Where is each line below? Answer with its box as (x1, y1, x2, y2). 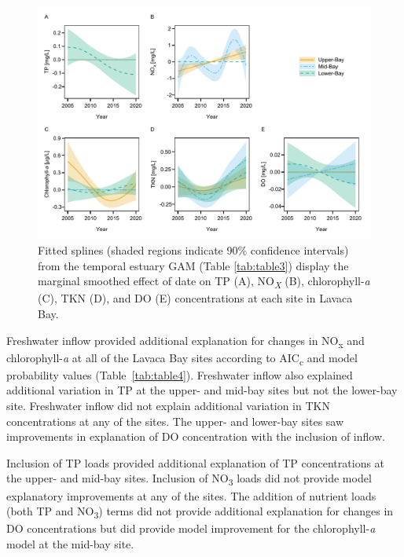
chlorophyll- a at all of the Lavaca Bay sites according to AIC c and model (6, 349, 358, 368)
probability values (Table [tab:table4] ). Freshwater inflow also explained (6, 366, 353, 383)
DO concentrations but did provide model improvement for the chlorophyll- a (6, 520, 376, 537)
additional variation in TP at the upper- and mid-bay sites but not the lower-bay (6, 382, 398, 398)
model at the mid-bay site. (6, 535, 134, 552)
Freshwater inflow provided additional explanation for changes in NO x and (6, 332, 365, 350)
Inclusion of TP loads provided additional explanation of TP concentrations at (6, 454, 385, 471)
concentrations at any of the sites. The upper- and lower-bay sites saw (6, 412, 344, 429)
